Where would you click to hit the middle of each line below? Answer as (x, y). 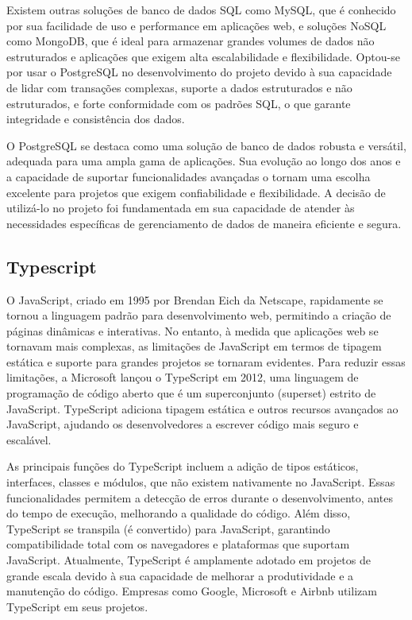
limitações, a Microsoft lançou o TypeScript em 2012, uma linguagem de (183, 377)
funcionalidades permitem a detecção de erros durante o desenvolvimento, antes (200, 497)
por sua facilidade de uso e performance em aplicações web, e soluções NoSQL (196, 25)
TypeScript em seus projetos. (77, 606)
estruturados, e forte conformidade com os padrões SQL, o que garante (179, 103)
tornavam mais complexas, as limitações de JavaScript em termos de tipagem (194, 346)
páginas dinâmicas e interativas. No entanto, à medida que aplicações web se (193, 330)
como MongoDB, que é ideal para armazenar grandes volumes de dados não (191, 41)
